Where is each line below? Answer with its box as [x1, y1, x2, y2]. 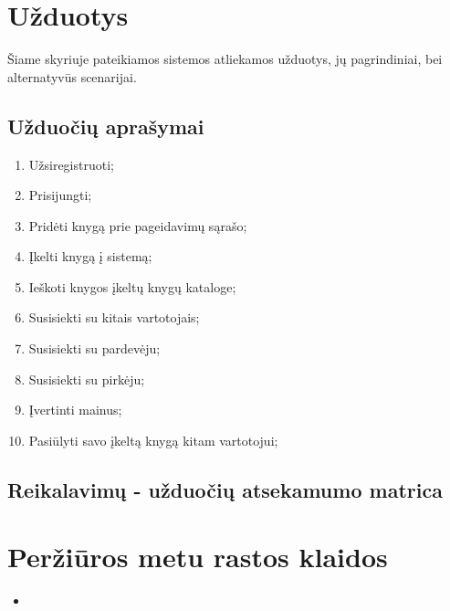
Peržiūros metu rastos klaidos [7, 538, 388, 575]
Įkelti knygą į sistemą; [28, 247, 152, 266]
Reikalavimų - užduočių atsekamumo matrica [7, 475, 443, 503]
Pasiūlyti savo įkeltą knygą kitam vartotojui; [28, 430, 278, 449]
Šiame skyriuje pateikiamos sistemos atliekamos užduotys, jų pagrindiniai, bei [7, 49, 443, 68]
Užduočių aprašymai [7, 111, 204, 140]
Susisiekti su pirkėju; [28, 369, 145, 388]
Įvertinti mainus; [28, 400, 122, 419]
